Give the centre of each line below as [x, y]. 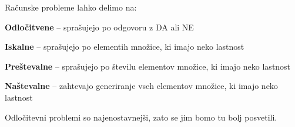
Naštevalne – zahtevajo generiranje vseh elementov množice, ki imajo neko [141, 86]
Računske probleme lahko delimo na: [71, 7]
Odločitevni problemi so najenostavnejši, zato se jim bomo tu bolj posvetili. [141, 117]
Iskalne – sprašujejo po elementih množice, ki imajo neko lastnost [125, 47]
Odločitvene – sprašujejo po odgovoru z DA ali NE [99, 27]
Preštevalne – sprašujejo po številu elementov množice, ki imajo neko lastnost [148, 66]
